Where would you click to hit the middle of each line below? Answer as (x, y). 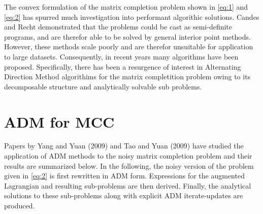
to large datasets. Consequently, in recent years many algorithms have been (121, 56)
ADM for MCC (59, 121)
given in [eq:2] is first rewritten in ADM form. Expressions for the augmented (124, 176)
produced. (20, 206)
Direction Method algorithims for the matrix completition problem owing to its (127, 77)
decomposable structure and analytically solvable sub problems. (103, 86)
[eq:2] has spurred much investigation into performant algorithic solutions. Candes (132, 17)
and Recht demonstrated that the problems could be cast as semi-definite (118, 27)
